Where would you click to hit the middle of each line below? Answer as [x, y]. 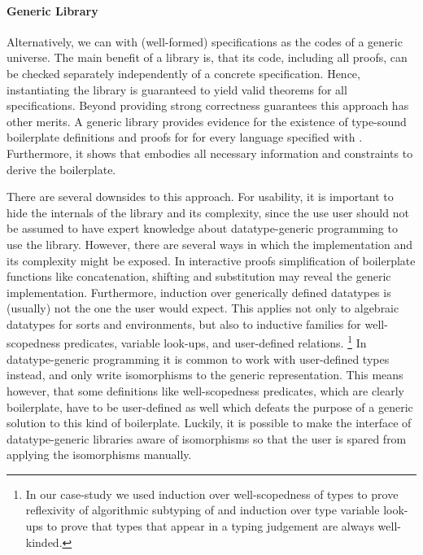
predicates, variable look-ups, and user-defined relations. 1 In [215, 342]
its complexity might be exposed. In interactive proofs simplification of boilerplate [211, 260]
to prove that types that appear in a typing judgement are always [210, 526]
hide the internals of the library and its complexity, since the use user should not [208, 212]
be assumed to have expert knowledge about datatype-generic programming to [202, 228]
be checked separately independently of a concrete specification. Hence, [183, 73]
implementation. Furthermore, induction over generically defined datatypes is [199, 292]
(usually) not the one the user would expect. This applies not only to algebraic [203, 308]
